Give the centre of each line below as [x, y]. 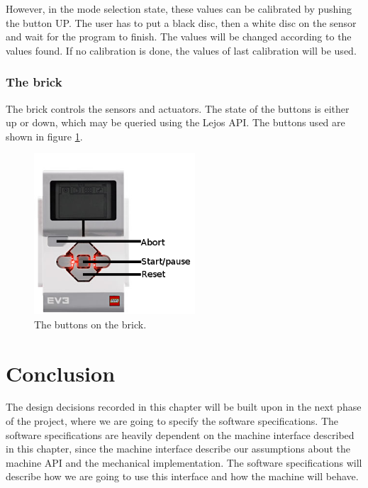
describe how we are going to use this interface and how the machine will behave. [182, 476]
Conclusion [61, 373]
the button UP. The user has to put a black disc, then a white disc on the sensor [181, 22]
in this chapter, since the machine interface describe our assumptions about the [178, 449]
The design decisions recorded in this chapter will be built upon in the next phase [184, 407]
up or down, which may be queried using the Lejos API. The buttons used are [175, 122]
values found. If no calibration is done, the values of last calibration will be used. [181, 50]
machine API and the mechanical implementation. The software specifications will [184, 462]
